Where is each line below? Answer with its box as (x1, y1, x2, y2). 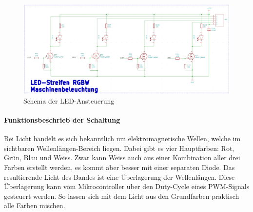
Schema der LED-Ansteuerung (23, 95, 115, 106)
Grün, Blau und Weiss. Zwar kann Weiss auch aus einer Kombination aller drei (4, 152, 240, 163)
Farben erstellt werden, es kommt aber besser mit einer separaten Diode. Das (4, 162, 235, 172)
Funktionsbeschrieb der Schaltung (4, 115, 120, 125)
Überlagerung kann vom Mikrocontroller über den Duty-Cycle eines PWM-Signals (4, 181, 250, 191)
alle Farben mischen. (4, 200, 65, 211)
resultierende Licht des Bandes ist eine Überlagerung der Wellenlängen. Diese (4, 171, 235, 182)
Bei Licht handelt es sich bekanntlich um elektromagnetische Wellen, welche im (4, 133, 241, 144)
